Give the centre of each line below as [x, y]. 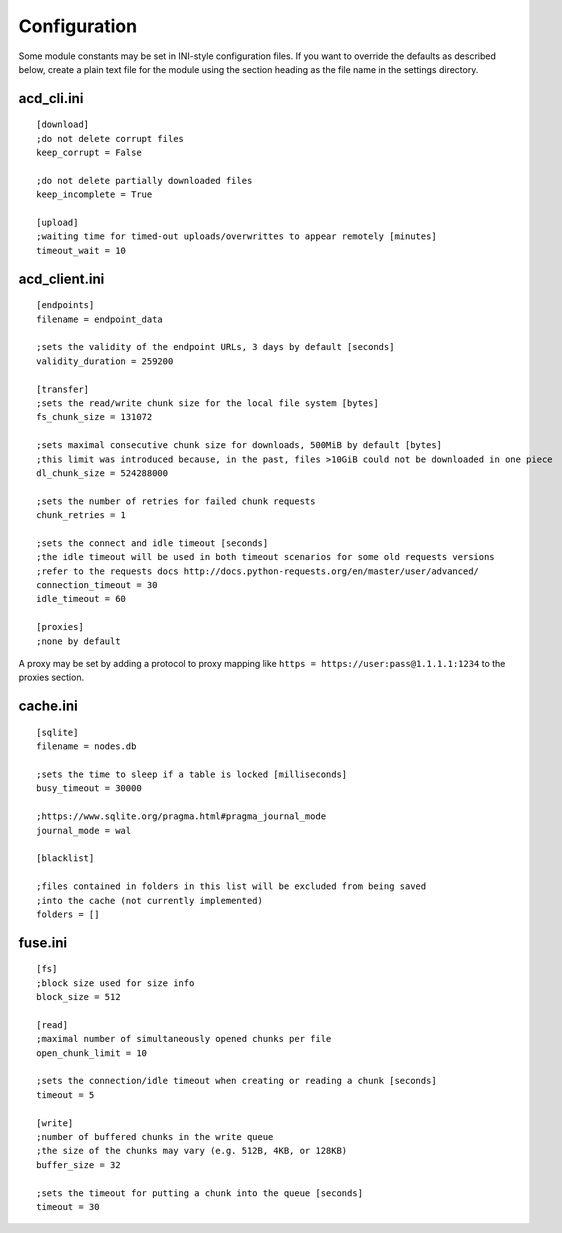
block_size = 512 [78, 997]
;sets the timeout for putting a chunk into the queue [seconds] [200, 1193]
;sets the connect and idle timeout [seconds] [152, 543]
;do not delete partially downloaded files [144, 180]
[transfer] [63, 389]
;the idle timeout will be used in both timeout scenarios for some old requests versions [265, 557]
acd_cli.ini [51, 98]
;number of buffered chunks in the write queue [155, 1136]
